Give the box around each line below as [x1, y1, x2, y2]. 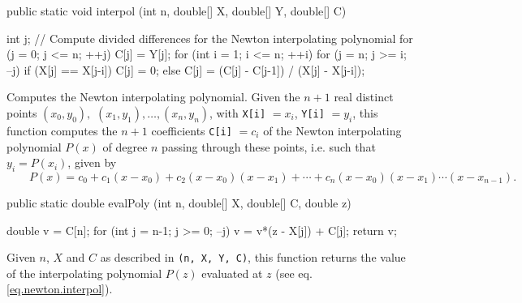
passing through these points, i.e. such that [162, 138, 376, 155]
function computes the [6, 122, 118, 139]
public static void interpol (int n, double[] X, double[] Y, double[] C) [6, 2, 347, 19]
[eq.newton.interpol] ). [6, 280, 113, 297]
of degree [102, 138, 148, 155]
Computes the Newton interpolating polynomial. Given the [6, 88, 300, 105]
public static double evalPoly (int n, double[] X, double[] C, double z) [6, 194, 352, 211]
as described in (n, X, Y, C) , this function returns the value [100, 249, 406, 266]
